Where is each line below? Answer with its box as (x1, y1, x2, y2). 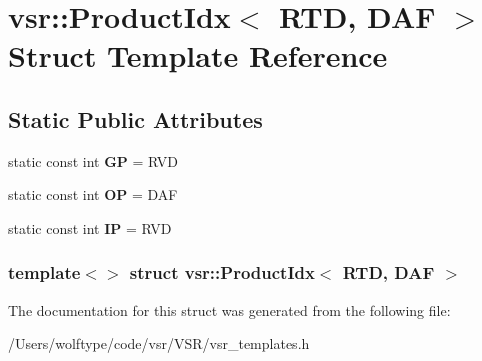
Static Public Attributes (8, 103, 263, 134)
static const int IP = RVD (8, 217, 172, 238)
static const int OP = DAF (8, 184, 178, 205)
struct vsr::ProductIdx (129, 260, 315, 285)
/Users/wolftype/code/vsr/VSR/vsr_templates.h (8, 333, 310, 354)
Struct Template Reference (8, 35, 388, 76)
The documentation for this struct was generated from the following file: (8, 299, 451, 320)
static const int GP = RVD (8, 150, 179, 171)
